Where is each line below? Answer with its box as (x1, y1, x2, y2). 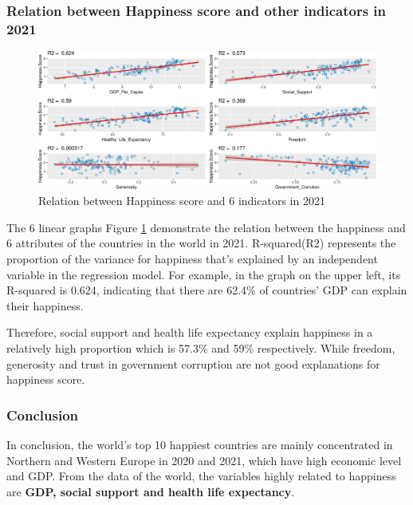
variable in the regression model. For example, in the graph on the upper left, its (6, 266, 401, 282)
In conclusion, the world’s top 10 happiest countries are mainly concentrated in (6, 436, 393, 452)
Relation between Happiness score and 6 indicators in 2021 (38, 192, 325, 209)
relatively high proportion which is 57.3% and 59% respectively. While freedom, (6, 339, 395, 356)
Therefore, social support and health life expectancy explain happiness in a (6, 324, 373, 341)
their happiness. (6, 297, 84, 314)
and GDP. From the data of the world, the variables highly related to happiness (6, 468, 396, 484)
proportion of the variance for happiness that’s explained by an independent (6, 251, 378, 266)
